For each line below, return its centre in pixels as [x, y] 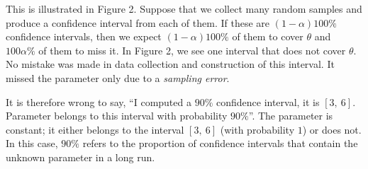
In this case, [32, 143]
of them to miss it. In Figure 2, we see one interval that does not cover [192, 50]
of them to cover [268, 36]
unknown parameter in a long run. [80, 157]
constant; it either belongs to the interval [95, 129]
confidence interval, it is [268, 101]
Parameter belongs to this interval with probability [117, 116]
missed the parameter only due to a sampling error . [118, 77]
